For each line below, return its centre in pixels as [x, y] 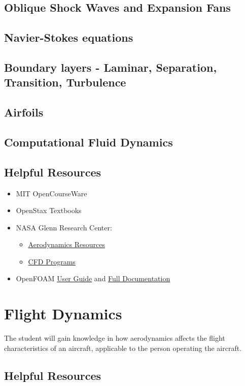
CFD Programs [52, 261]
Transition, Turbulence [65, 82]
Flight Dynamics [63, 314]
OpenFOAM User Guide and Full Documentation [93, 278]
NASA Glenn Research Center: [64, 227]
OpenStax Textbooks [49, 210]
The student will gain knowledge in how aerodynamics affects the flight [115, 338]
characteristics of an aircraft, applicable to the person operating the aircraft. [123, 348]
